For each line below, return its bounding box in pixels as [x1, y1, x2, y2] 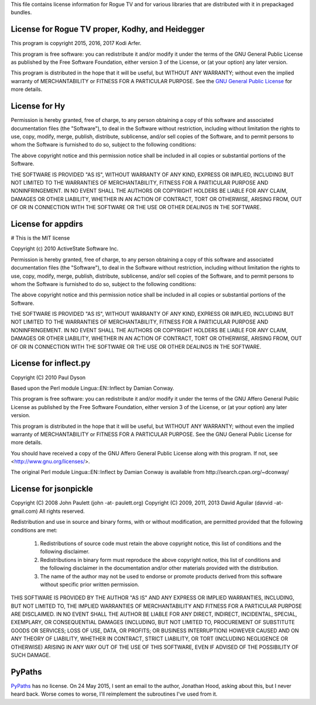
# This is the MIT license [11, 234, 70, 241]
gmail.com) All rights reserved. [11, 508, 85, 515]
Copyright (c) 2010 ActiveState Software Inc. [11, 245, 119, 252]
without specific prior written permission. [40, 581, 140, 588]
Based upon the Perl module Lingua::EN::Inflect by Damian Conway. [11, 384, 175, 391]
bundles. [11, 9, 32, 16]
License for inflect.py [11, 358, 91, 369]
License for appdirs [11, 219, 83, 229]
